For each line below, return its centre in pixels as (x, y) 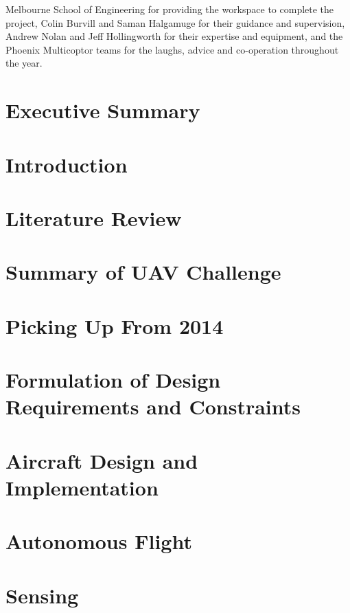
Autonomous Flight (99, 541)
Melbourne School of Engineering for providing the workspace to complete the (170, 9)
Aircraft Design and (102, 460)
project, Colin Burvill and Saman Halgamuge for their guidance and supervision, (175, 22)
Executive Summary (103, 110)
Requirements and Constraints (153, 406)
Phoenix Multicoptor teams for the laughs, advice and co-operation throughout (172, 49)
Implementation (82, 487)
